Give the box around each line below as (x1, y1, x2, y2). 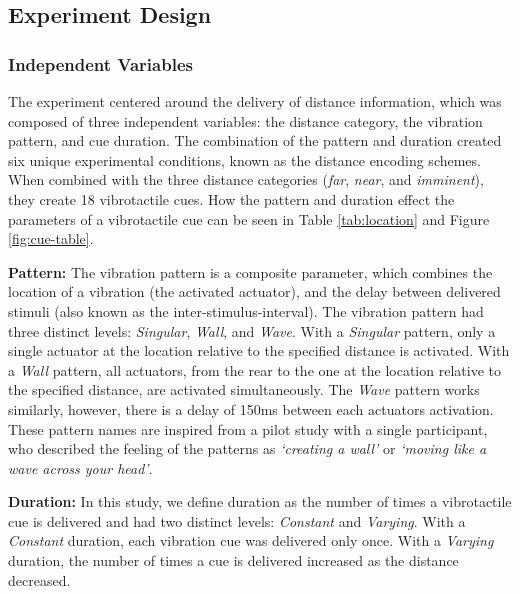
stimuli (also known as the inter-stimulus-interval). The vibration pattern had (8, 300, 484, 321)
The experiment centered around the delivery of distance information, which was (8, 91, 502, 111)
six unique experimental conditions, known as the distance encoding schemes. (8, 149, 481, 170)
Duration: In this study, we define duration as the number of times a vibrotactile (8, 491, 512, 512)
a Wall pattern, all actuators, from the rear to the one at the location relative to (8, 359, 501, 380)
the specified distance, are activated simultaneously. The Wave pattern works (8, 379, 480, 400)
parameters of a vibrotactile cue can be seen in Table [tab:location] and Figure (8, 208, 490, 229)
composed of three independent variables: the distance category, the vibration (8, 110, 483, 131)
